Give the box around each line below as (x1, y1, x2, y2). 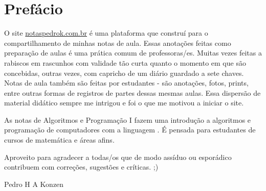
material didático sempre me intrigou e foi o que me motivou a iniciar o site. (4, 97, 244, 108)
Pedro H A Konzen (4, 178, 64, 189)
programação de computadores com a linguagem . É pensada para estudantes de (4, 124, 256, 135)
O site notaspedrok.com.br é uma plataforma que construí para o (4, 28, 208, 38)
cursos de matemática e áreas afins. (4, 134, 115, 145)
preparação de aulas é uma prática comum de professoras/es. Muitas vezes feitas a (4, 47, 262, 58)
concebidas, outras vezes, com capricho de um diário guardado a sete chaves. (4, 67, 244, 78)
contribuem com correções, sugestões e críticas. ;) (4, 161, 159, 172)
